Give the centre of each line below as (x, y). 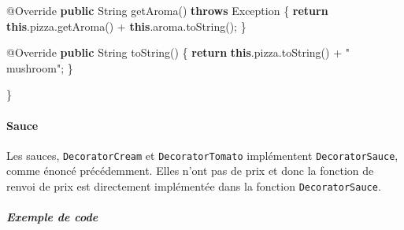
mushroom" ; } (40, 67)
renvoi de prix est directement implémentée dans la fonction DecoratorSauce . (194, 186)
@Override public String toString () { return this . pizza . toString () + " (178, 52)
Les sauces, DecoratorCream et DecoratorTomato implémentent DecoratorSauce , (202, 155)
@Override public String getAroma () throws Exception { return (167, 10)
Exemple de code (52, 217)
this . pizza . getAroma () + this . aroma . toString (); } (126, 26)
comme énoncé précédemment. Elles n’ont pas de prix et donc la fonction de (190, 171)
